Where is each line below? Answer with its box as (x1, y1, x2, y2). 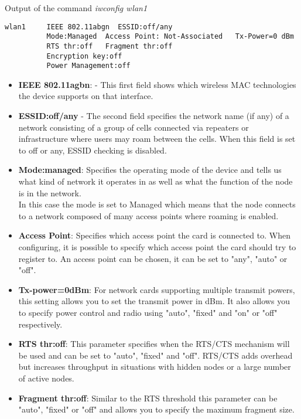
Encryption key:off (46, 52, 122, 60)
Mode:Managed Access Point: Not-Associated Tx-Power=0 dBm (46, 32, 294, 41)
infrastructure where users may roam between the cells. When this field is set (18, 132, 296, 145)
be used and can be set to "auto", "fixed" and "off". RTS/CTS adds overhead (18, 349, 293, 361)
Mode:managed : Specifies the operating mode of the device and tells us (18, 163, 282, 176)
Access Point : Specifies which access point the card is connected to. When (18, 229, 290, 241)
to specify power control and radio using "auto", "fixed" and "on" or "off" (18, 306, 278, 318)
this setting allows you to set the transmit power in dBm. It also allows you (18, 295, 290, 307)
